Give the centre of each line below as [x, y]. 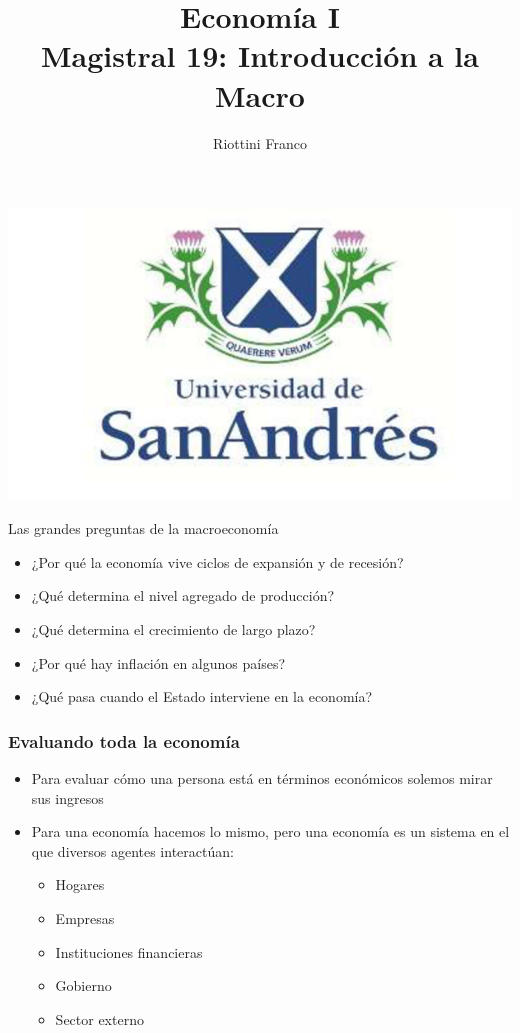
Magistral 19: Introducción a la [260, 55]
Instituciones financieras [129, 951]
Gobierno [83, 985]
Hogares [80, 884]
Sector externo [99, 1018]
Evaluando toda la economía [124, 740]
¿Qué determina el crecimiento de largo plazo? [173, 628]
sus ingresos [67, 797]
